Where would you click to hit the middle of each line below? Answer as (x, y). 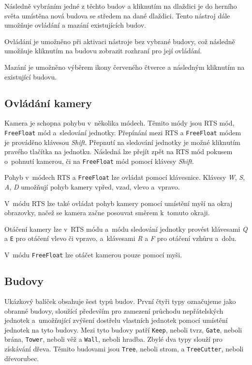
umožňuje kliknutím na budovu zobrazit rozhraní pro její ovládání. (103, 51)
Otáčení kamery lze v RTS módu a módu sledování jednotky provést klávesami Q (126, 229)
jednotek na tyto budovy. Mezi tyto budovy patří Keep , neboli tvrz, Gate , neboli (123, 329)
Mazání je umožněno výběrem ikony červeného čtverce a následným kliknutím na (125, 67)
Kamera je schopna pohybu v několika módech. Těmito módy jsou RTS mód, (119, 123)
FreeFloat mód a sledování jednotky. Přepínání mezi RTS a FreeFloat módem (123, 132)
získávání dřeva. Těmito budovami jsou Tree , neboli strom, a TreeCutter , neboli (124, 349)
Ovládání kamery (48, 103)
